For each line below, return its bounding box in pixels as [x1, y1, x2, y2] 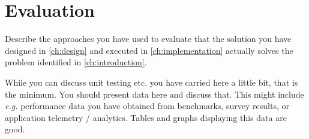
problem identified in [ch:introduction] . [5, 56, 147, 68]
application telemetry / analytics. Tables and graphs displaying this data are [5, 111, 287, 123]
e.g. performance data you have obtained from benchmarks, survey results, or [5, 99, 289, 112]
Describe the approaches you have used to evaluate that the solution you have [5, 32, 292, 45]
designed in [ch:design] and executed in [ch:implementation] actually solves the [5, 44, 293, 56]
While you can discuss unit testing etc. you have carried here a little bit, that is [5, 75, 298, 88]
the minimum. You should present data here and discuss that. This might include [5, 87, 304, 100]
